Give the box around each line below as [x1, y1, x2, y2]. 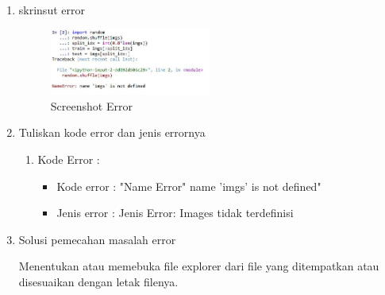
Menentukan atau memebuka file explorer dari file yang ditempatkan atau [18, 258, 379, 274]
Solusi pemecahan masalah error [18, 231, 176, 247]
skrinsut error [18, 2, 85, 17]
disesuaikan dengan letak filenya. [18, 273, 179, 289]
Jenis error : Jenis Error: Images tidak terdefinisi [56, 204, 294, 221]
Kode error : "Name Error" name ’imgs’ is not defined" [56, 177, 321, 194]
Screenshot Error [50, 97, 133, 114]
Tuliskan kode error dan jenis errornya [18, 124, 206, 141]
